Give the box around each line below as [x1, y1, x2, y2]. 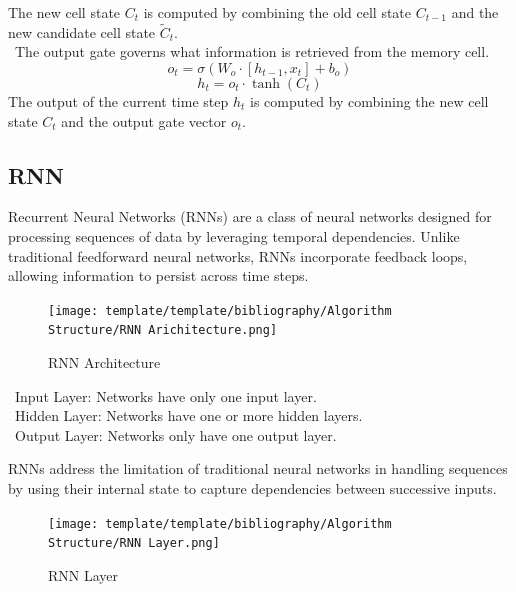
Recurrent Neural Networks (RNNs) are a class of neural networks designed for [8, 206, 492, 227]
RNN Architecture [48, 352, 161, 373]
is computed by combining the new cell [250, 91, 489, 111]
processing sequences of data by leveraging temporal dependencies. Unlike [8, 225, 460, 246]
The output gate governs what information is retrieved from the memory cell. [14, 41, 490, 62]
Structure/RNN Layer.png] [48, 536, 220, 551]
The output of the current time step [8, 91, 229, 111]
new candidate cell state [8, 21, 156, 42]
